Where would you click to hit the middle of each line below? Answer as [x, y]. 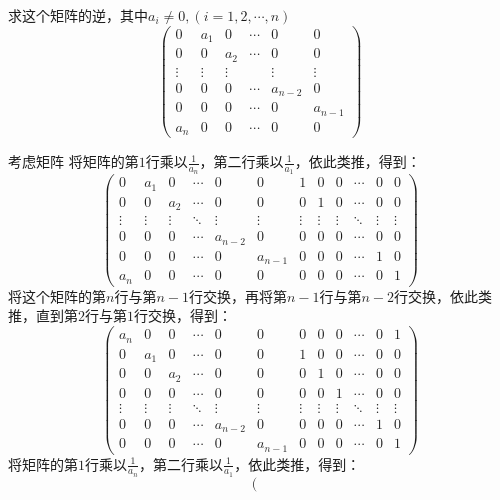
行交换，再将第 [237, 295]
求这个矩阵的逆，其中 [78, 15]
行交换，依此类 [443, 295]
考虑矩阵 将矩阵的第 [73, 161]
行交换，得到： [183, 315]
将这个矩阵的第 [57, 295]
